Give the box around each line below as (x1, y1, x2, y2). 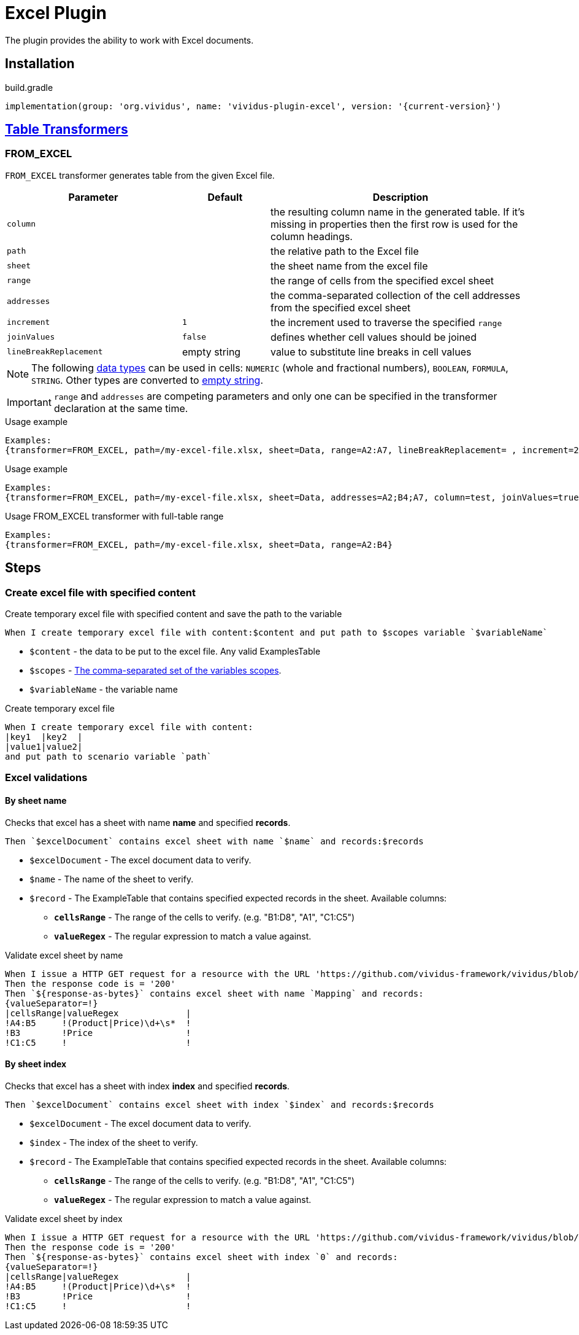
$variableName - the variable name (29, 684, 178, 695)
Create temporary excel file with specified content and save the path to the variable (5, 609, 342, 620)
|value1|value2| (5, 742, 83, 752)
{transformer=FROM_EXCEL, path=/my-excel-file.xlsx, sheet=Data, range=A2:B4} (5, 539, 393, 550)
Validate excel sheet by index (5, 1213, 123, 1224)
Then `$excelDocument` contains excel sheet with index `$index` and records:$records (5, 1099, 434, 1110)
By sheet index (5, 1059, 67, 1070)
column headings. (270, 230, 353, 243)
